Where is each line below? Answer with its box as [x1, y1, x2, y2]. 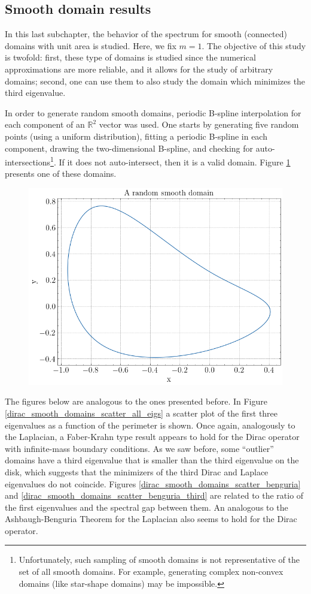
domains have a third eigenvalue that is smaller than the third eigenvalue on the [5, 454, 299, 466]
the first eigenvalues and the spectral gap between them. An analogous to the [5, 500, 288, 513]
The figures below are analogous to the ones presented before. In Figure [5, 395, 267, 408]
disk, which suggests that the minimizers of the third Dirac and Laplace [5, 465, 269, 478]
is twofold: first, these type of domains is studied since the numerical [5, 51, 256, 64]
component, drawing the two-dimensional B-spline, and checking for [5, 141, 253, 154]
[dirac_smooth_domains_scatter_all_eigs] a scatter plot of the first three [5, 406, 278, 419]
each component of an [5, 118, 85, 131]
